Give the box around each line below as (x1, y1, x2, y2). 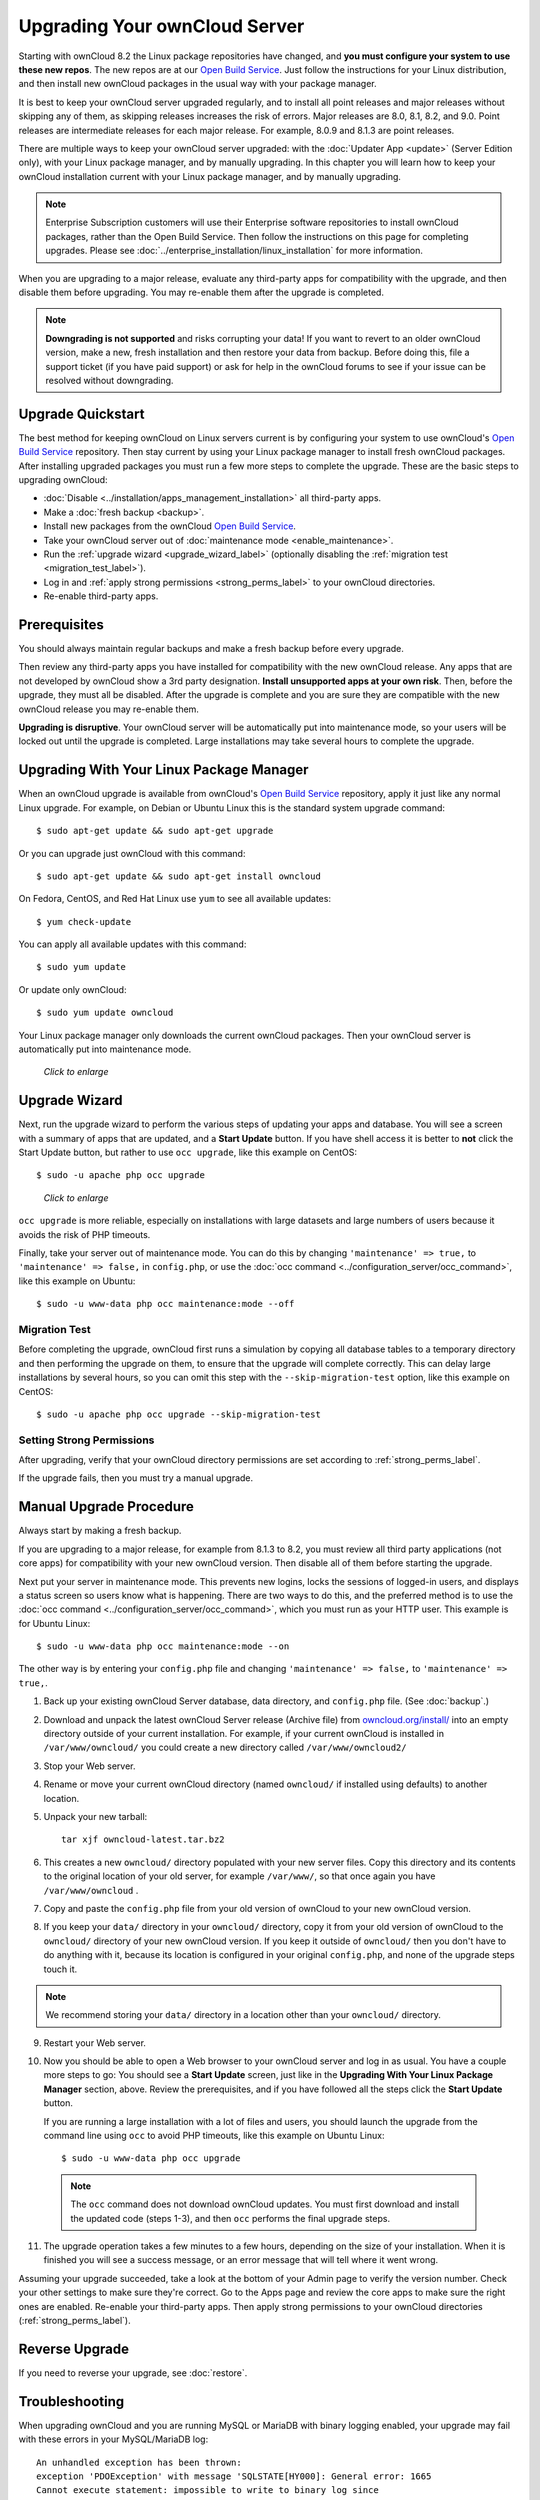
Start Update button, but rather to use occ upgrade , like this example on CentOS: (18, 1146, 358, 1159)
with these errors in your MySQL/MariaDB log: (18, 2433, 209, 2445)
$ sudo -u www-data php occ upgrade (61, 2153, 241, 2164)
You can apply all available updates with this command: (18, 938, 247, 950)
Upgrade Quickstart (18, 405, 145, 422)
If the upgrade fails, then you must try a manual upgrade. (18, 1472, 254, 1484)
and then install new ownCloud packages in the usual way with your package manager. (18, 78, 377, 90)
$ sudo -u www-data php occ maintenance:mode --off (36, 1298, 295, 1310)
